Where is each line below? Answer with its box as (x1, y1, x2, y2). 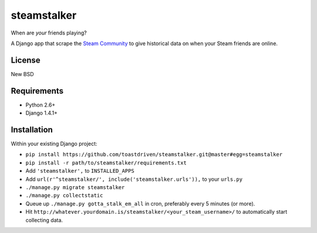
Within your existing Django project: (11, 141, 97, 148)
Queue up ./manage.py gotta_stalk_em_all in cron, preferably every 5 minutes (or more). (25, 200, 255, 207)
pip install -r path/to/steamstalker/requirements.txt (25, 159, 187, 166)
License (11, 55, 41, 65)
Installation (11, 125, 53, 135)
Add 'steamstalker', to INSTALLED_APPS (25, 167, 134, 174)
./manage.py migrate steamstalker (25, 184, 125, 190)
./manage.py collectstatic (25, 192, 103, 199)
